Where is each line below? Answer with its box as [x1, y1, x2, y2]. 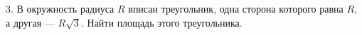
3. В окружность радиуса [6, 1, 115, 15]
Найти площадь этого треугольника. [87, 15, 243, 29]
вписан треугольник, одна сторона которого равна [128, 1, 344, 15]
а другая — [6, 15, 55, 29]
